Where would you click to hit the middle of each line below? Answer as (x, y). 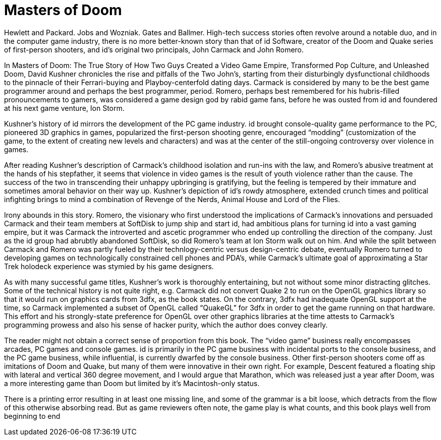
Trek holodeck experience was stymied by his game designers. (109, 266)
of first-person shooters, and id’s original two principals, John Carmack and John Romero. (154, 49)
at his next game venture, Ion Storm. (64, 108)
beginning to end (32, 416)
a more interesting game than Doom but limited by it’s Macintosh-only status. (132, 383)
